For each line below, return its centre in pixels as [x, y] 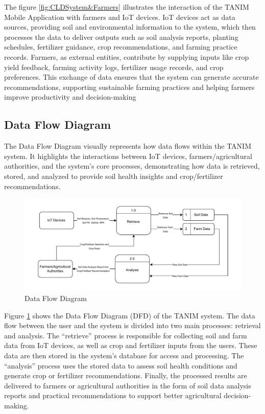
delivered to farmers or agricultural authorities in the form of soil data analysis [128, 385]
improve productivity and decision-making [70, 97]
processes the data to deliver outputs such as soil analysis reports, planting [121, 37]
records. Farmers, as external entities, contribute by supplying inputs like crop [127, 56]
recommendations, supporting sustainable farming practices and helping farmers [129, 87]
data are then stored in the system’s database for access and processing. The [124, 355]
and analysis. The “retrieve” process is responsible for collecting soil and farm [126, 335]
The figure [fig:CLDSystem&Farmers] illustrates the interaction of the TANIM [127, 7]
